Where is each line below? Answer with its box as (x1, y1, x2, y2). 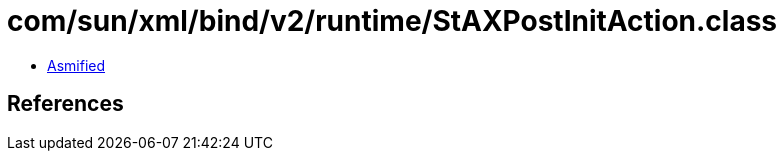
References (7, 91, 124, 117)
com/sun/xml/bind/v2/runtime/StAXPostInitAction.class (7, 4, 778, 38)
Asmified (47, 56, 106, 74)
